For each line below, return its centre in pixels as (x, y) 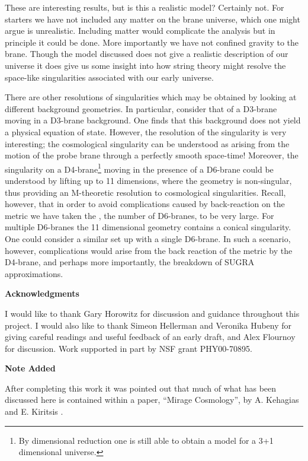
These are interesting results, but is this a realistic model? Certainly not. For (145, 7)
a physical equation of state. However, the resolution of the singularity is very (146, 131)
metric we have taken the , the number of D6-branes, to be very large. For (139, 215)
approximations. (34, 273)
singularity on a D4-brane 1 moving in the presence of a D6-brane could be (139, 168)
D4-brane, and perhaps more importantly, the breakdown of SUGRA (130, 262)
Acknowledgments (42, 293)
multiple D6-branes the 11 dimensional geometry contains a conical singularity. (148, 227)
